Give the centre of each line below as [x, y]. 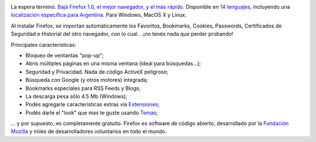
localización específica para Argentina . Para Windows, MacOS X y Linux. [99, 15]
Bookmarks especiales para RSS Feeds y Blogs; [83, 88]
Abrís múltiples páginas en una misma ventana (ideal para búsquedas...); [113, 64]
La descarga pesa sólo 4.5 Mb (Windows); [76, 96]
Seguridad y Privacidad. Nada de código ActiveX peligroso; [97, 72]
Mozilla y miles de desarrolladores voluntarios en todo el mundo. [89, 131]
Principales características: [44, 44]
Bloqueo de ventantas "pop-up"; [65, 55]
